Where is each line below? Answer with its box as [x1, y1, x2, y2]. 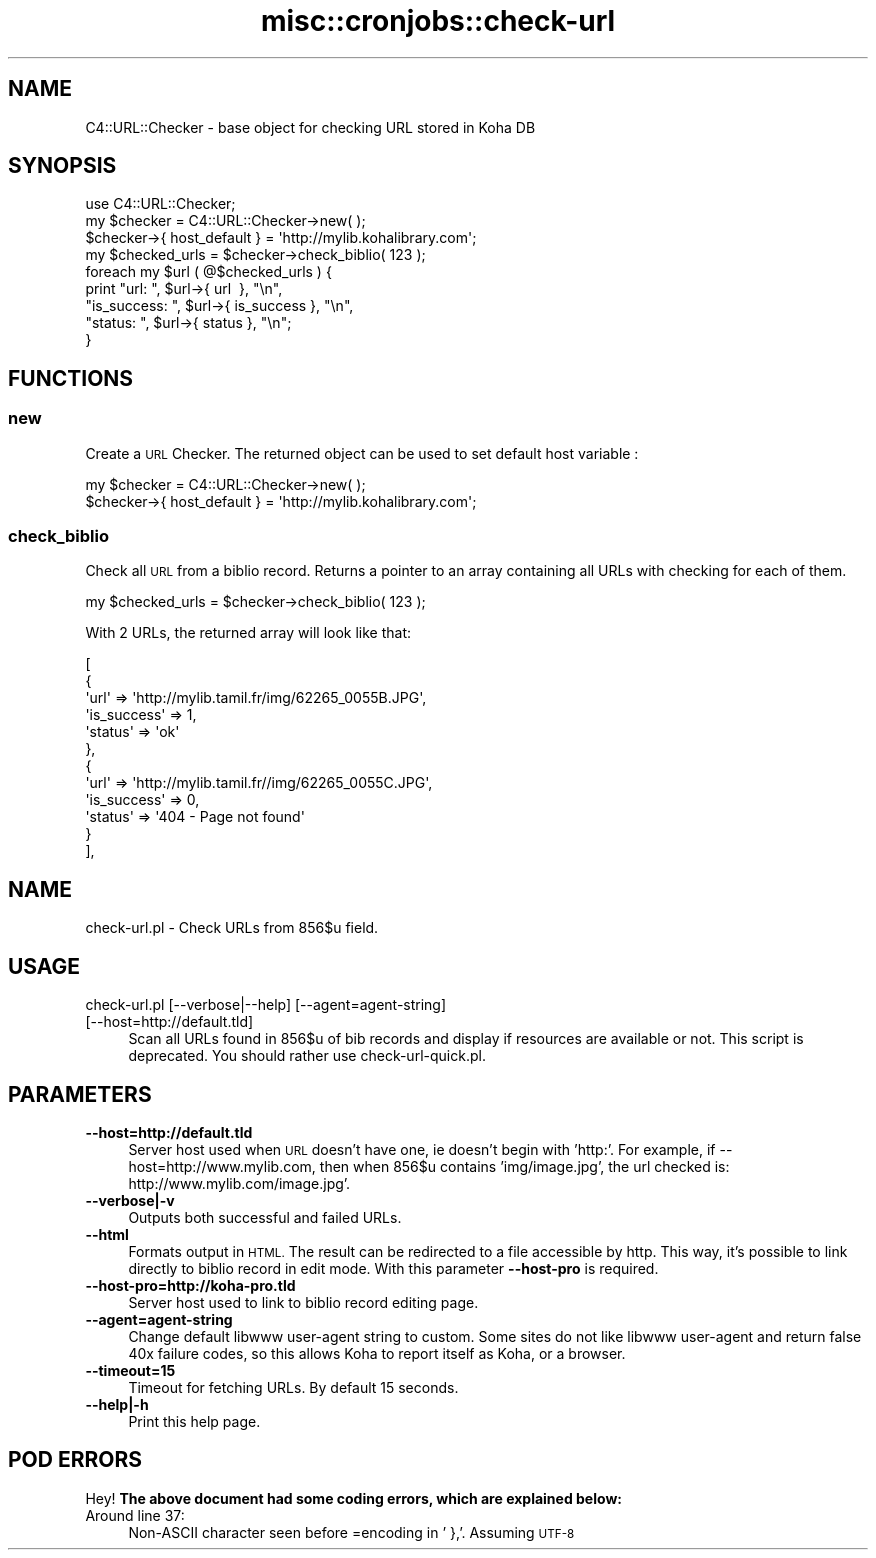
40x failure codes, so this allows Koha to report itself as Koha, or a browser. [128, 1344, 626, 1362]
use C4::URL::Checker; [85, 195, 236, 213]
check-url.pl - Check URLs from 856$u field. [85, 919, 379, 937]
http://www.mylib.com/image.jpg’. [128, 1174, 351, 1192]
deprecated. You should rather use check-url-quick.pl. [128, 1047, 486, 1065]
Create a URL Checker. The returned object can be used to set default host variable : [85, 444, 639, 462]
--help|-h [85, 1395, 149, 1413]
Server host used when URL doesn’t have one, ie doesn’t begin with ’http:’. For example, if [128, 1140, 716, 1158]
